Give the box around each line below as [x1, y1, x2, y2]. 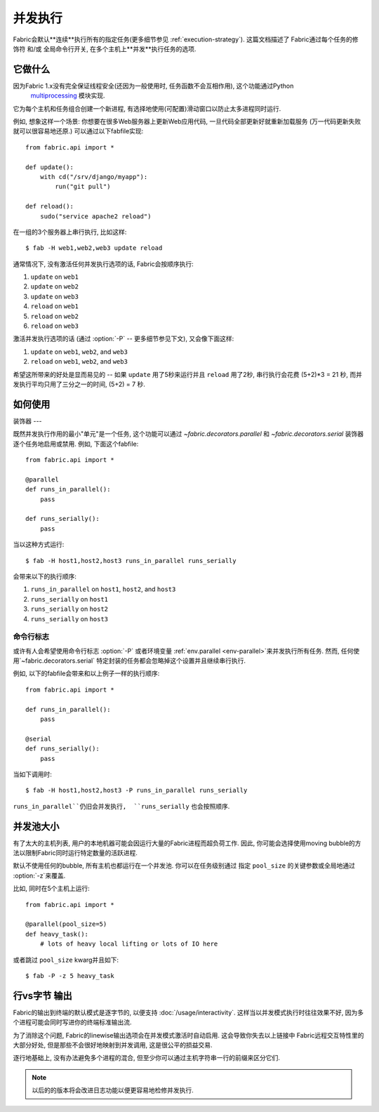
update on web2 [30, 282, 79, 291]
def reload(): [25, 202, 74, 211]
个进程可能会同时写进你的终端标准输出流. [13, 1018, 133, 1026]
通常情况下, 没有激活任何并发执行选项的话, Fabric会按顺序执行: [13, 260, 194, 268]
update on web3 [30, 292, 79, 300]
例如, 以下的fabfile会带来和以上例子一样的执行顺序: [13, 669, 160, 677]
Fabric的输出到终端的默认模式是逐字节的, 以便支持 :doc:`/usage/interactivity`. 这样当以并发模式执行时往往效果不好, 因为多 [13, 1008, 364, 1017]
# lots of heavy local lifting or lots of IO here [39, 940, 218, 948]
